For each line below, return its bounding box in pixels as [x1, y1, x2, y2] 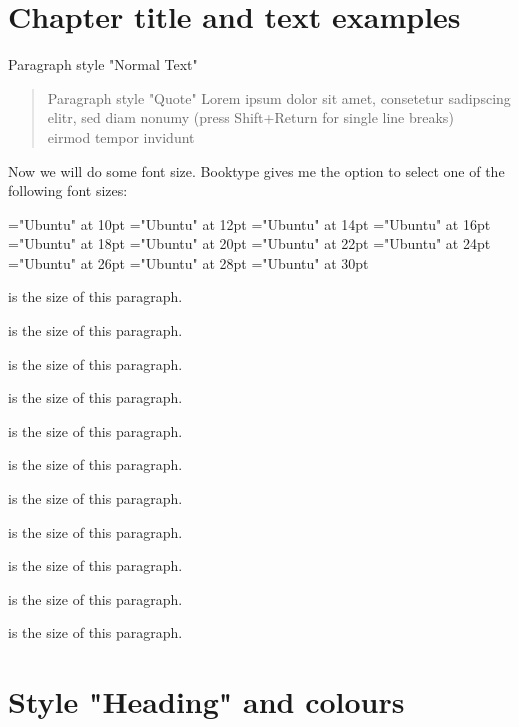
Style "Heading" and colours [8, 681, 405, 722]
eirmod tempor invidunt [47, 126, 195, 147]
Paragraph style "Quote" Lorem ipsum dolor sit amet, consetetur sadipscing [47, 87, 511, 108]
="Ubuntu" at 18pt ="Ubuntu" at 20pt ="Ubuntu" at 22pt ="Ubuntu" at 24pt [8, 233, 491, 254]
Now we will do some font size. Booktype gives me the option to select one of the [8, 160, 505, 181]
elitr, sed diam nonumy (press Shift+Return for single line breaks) [47, 107, 454, 128]
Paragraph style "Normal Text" [8, 54, 198, 75]
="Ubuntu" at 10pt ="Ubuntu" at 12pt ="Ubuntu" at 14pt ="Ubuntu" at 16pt [8, 213, 491, 234]
